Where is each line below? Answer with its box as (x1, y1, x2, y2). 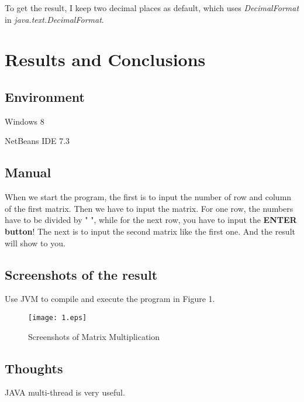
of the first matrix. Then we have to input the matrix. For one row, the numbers (5, 202, 293, 214)
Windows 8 (5, 115, 44, 127)
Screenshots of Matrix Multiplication (28, 330, 160, 342)
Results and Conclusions (5, 47, 206, 71)
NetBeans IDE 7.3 (5, 135, 70, 147)
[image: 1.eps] (28, 313, 87, 322)
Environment (5, 87, 85, 105)
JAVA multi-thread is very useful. (5, 386, 125, 398)
